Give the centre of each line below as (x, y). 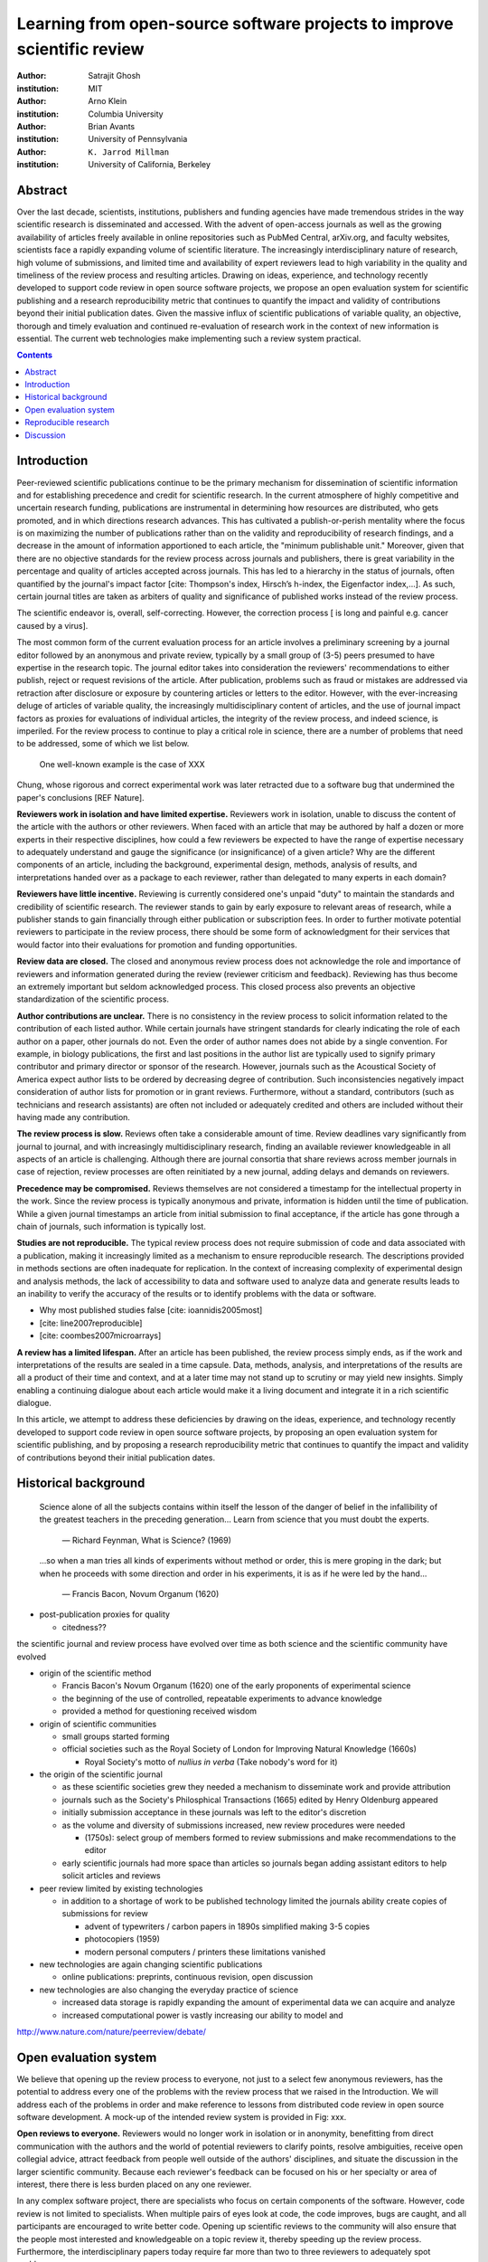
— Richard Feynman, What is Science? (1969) (147, 1540)
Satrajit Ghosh (114, 76)
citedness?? (84, 1627)
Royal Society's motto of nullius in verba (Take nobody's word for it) (211, 1762)
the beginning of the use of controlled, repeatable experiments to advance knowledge (222, 1698)
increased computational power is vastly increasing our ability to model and (202, 2015)
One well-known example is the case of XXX (122, 764)
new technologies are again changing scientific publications (151, 1964)
